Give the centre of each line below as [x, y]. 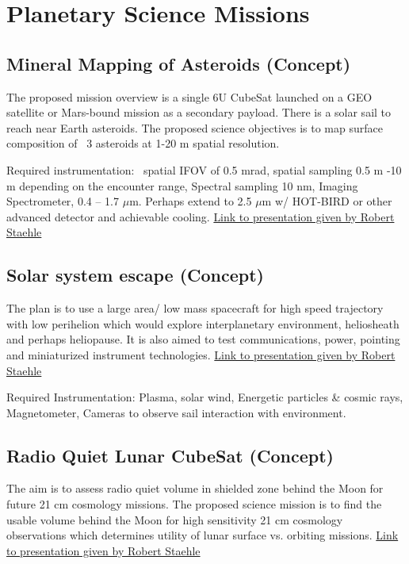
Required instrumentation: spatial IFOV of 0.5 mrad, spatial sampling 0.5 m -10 [204, 169]
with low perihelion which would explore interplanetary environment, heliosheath [203, 323]
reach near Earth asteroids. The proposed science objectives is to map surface [195, 127]
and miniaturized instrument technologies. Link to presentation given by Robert [201, 354]
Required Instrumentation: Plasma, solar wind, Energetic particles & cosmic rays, [205, 397]
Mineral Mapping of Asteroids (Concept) [179, 63]
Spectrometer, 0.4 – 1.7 [63, 201]
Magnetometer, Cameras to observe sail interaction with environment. [176, 412]
